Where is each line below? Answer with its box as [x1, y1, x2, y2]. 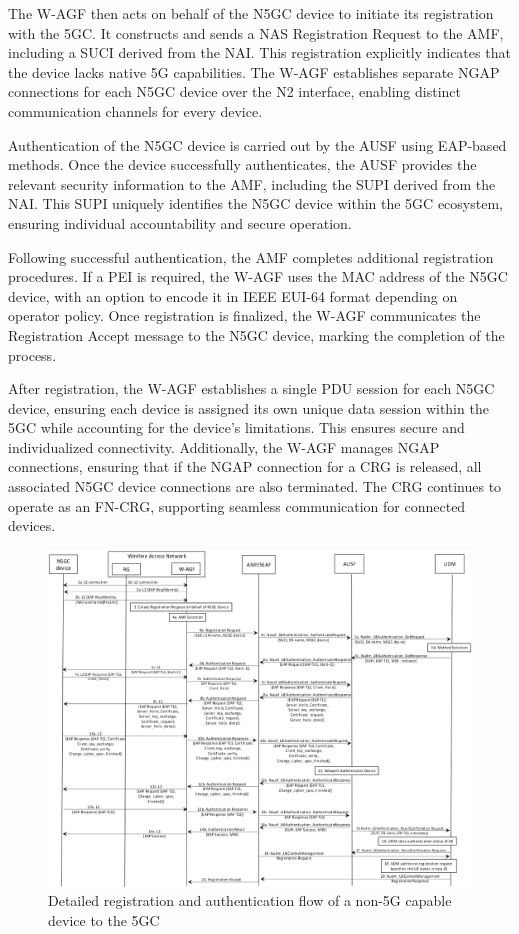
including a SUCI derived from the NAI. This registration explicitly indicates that [8, 42, 511, 63]
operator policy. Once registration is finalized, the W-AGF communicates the [8, 305, 481, 326]
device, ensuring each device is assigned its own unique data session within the [8, 397, 489, 418]
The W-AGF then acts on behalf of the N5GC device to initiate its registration [8, 3, 494, 23]
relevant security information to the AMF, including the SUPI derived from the [8, 173, 496, 194]
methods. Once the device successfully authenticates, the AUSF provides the [8, 154, 477, 175]
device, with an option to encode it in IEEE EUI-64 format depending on [8, 285, 458, 306]
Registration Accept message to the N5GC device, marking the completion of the [8, 324, 505, 345]
